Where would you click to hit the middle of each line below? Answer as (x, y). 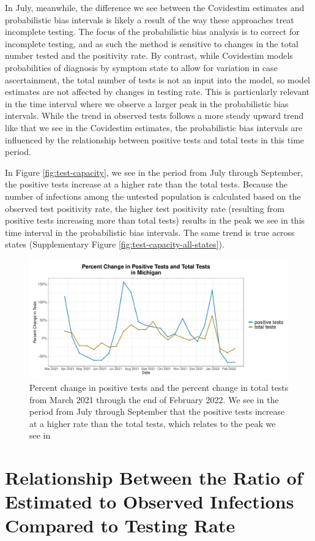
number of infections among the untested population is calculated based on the (153, 196)
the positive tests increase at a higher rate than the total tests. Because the (146, 184)
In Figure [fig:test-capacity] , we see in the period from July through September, (154, 172)
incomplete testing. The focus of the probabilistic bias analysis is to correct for (152, 32)
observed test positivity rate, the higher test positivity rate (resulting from (145, 208)
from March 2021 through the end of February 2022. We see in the (154, 399)
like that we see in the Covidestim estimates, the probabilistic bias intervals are (154, 127)
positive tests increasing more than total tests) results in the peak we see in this (155, 220)
